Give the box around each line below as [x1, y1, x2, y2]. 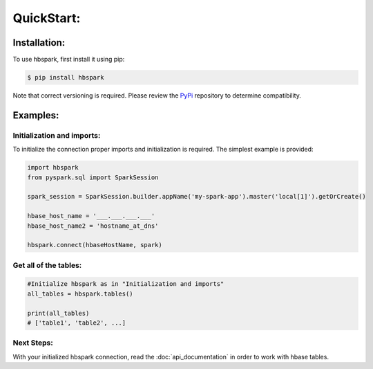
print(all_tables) [27, 309, 90, 317]
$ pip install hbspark [27, 73, 104, 82]
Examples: [12, 109, 59, 121]
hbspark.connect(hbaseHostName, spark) [27, 241, 162, 249]
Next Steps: [12, 338, 53, 348]
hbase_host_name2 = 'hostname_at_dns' [27, 222, 159, 230]
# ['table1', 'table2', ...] [27, 319, 126, 327]
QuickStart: [12, 10, 81, 26]
